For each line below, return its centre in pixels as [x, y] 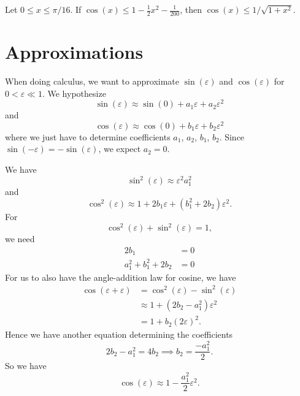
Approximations [74, 52]
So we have [26, 366]
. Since [232, 136]
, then [191, 9]
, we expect [120, 149]
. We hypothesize [74, 93]
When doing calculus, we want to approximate [92, 81]
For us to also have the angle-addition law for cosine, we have [121, 277]
